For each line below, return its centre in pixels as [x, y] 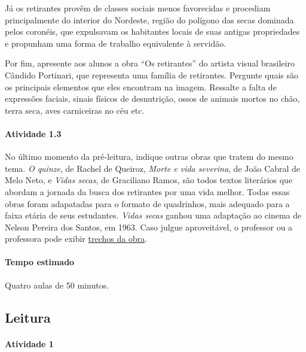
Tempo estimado [40, 262]
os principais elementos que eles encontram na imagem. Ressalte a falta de [141, 87]
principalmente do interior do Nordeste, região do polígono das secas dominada [149, 19]
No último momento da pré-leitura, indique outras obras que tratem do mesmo [149, 157]
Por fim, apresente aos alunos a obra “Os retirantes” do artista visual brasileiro [150, 63]
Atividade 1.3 [33, 133]
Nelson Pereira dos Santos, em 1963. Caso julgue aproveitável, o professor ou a [149, 227]
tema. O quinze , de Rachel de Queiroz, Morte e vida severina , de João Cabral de [153, 168]
